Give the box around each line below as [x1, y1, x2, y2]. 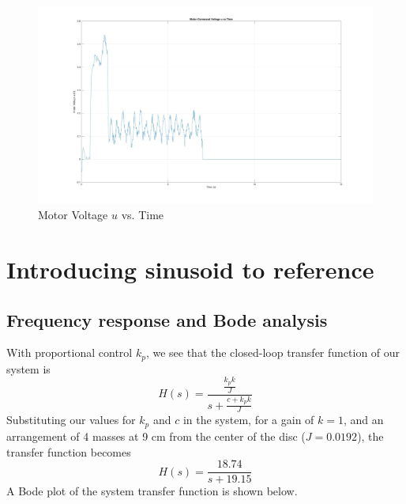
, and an [344, 411, 384, 428]
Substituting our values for [6, 411, 136, 428]
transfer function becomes [6, 443, 131, 460]
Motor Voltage [38, 207, 108, 223]
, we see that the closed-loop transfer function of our [145, 344, 400, 361]
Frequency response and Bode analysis [6, 307, 328, 332]
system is [6, 360, 51, 377]
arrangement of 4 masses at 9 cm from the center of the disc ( [6, 427, 306, 444]
